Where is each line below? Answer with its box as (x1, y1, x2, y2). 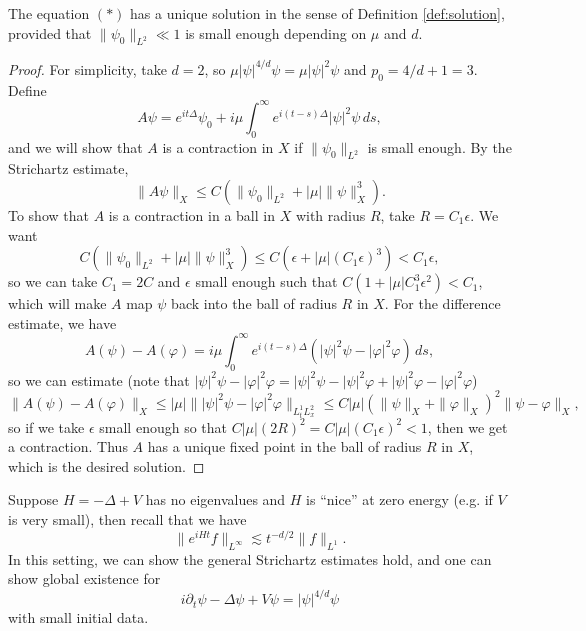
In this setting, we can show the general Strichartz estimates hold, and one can (8, 548, 492, 569)
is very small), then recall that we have (8, 508, 247, 529)
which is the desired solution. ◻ (8, 455, 205, 476)
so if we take (8, 416, 85, 437)
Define (8, 79, 47, 100)
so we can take (8, 271, 98, 292)
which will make (8, 293, 107, 314)
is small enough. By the (367, 136, 512, 157)
